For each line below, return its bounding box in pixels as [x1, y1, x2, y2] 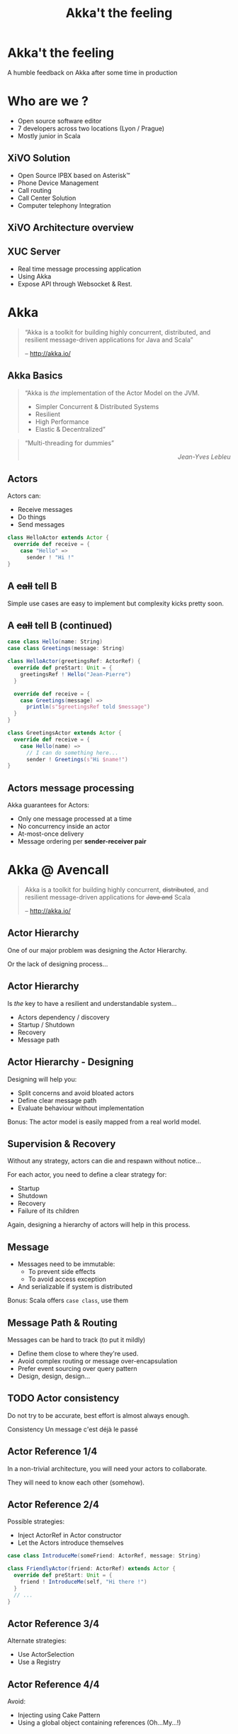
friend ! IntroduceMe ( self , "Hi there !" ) [20, 1579, 147, 1586]
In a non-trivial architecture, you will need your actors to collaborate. [7, 1464, 208, 1472]
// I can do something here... [25, 749, 119, 756]
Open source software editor [17, 116, 102, 125]
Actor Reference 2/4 [7, 1498, 99, 1511]
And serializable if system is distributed [17, 1282, 133, 1291]
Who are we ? [7, 94, 89, 109]
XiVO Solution [7, 152, 71, 164]
